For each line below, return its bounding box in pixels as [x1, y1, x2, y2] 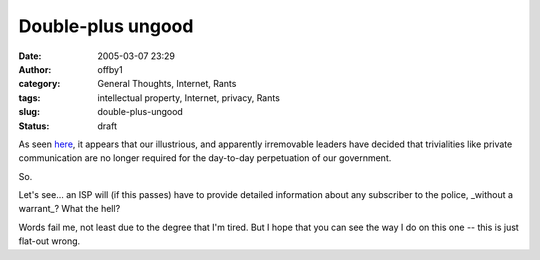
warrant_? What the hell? [18, 203, 121, 215]
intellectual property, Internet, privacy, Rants [97, 91, 280, 104]
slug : [18, 106, 40, 118]
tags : [18, 91, 41, 104]
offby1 [97, 63, 124, 75]
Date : [18, 50, 42, 62]
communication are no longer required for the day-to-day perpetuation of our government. [18, 152, 392, 164]
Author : [18, 63, 52, 75]
